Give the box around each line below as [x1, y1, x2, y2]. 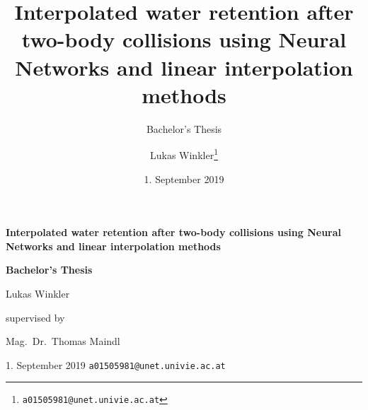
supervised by [6, 310, 65, 324]
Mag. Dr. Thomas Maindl [6, 334, 120, 348]
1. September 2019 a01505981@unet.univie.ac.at [6, 357, 226, 372]
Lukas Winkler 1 [149, 146, 218, 162]
